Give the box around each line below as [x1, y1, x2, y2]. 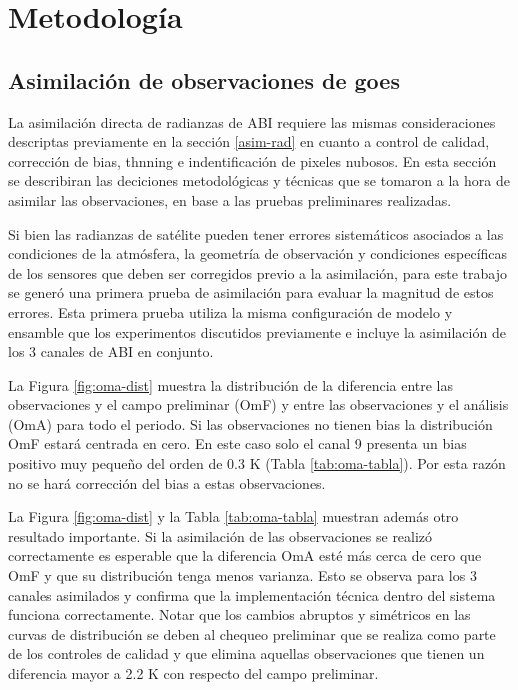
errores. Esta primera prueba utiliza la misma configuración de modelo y [8, 301, 453, 322]
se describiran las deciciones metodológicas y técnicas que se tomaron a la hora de [8, 170, 510, 191]
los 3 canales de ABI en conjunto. [8, 341, 214, 362]
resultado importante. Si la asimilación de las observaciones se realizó [8, 525, 433, 546]
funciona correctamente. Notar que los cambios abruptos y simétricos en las [8, 604, 471, 625]
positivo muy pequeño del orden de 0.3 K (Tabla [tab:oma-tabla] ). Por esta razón [8, 453, 506, 474]
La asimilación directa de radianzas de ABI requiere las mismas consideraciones [8, 111, 496, 132]
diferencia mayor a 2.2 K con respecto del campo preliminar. [8, 663, 379, 684]
